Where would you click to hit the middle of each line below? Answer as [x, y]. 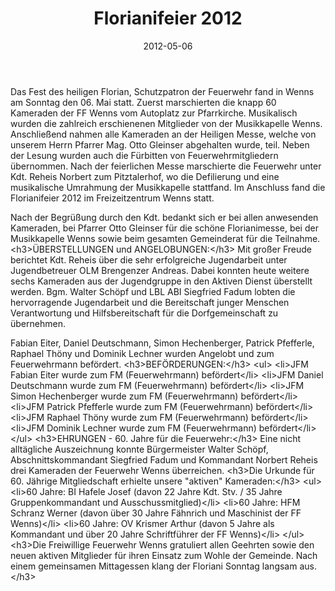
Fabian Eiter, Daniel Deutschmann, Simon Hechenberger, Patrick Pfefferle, [162, 343]
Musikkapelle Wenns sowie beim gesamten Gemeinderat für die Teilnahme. [165, 238]
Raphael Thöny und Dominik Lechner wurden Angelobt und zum [142, 353]
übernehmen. [38, 323]
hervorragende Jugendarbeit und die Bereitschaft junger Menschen [150, 302]
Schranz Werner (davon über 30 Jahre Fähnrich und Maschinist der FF [156, 513]
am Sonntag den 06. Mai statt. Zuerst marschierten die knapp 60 [143, 102]
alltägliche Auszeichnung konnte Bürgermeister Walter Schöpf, [139, 449]
